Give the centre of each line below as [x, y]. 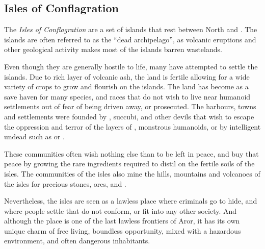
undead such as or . [34, 136]
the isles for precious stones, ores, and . [65, 183]
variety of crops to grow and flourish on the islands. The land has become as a [126, 86]
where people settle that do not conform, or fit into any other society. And [121, 210]
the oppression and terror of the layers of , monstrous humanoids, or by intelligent [132, 126]
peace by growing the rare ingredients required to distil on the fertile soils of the [129, 164]
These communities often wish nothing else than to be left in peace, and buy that [131, 153]
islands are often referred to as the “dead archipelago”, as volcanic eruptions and [130, 39]
